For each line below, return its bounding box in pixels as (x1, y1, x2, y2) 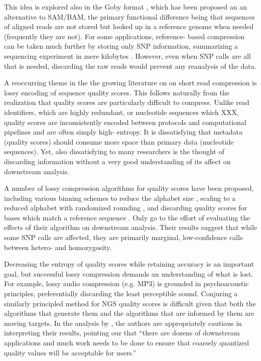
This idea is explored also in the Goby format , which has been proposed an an (4, 2, 247, 12)
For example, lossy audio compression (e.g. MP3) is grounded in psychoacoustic (4, 278, 249, 289)
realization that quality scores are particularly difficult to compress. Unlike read (4, 97, 249, 107)
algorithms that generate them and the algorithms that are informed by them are (4, 308, 254, 318)
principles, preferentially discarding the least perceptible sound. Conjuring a (4, 288, 238, 299)
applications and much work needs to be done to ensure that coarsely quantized (4, 337, 249, 347)
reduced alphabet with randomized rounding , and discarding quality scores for (4, 202, 247, 213)
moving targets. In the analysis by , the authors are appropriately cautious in (4, 317, 242, 328)
